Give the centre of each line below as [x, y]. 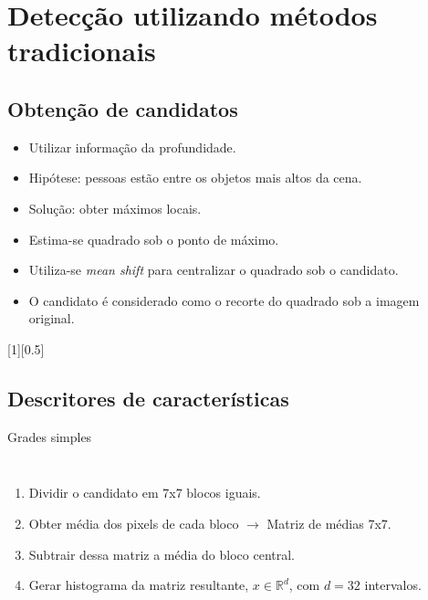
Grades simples [50, 436]
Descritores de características [148, 398]
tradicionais [82, 51]
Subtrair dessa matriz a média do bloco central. [162, 554]
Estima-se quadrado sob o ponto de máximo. [154, 239]
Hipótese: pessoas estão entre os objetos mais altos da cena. [195, 178]
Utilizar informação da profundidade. [132, 147]
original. [52, 318]
